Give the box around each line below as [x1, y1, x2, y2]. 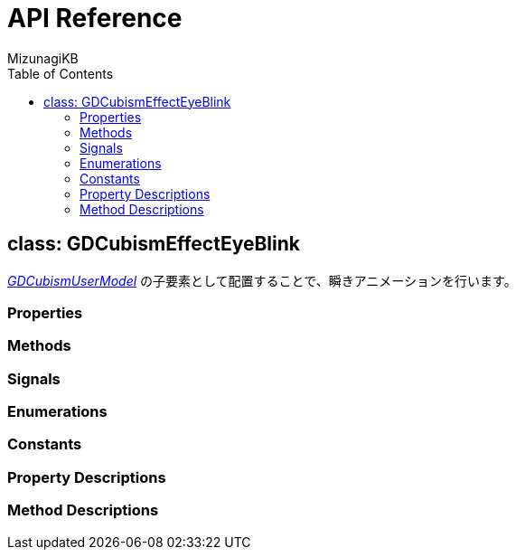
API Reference [7, 3, 183, 33]
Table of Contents [7, 65, 114, 81]
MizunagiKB [7, 50, 79, 66]
